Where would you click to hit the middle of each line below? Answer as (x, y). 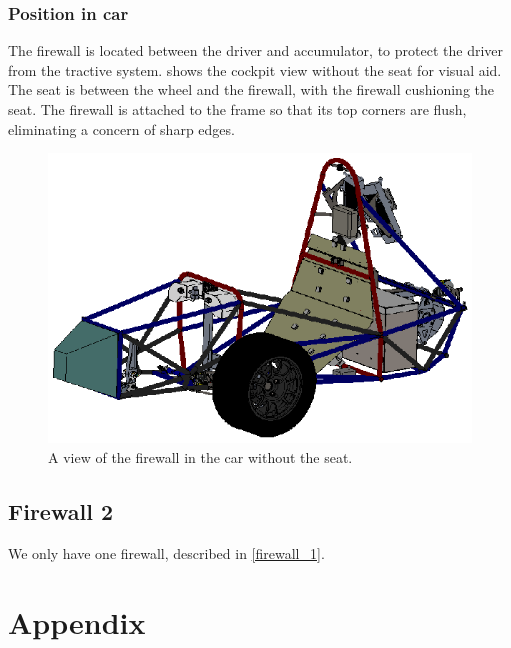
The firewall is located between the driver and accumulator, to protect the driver (255, 50)
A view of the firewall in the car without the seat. (200, 457)
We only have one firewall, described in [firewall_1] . (166, 552)
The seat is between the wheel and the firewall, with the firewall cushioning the (251, 89)
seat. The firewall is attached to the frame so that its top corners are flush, (237, 109)
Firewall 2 (60, 511)
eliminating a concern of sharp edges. (121, 128)
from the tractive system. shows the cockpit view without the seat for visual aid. (255, 69)
